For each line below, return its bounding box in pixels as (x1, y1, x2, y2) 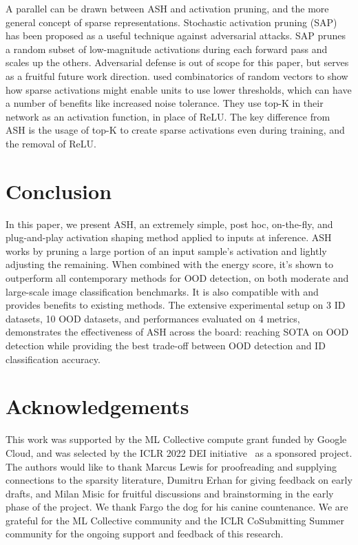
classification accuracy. (6, 351, 101, 366)
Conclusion (6, 176, 112, 205)
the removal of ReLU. (6, 136, 96, 150)
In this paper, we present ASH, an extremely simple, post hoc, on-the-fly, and (6, 216, 333, 231)
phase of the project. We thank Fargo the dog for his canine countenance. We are (6, 500, 348, 514)
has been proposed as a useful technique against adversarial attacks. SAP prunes (6, 28, 346, 43)
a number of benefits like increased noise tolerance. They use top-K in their (6, 96, 324, 110)
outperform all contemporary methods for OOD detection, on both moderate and (6, 271, 349, 285)
